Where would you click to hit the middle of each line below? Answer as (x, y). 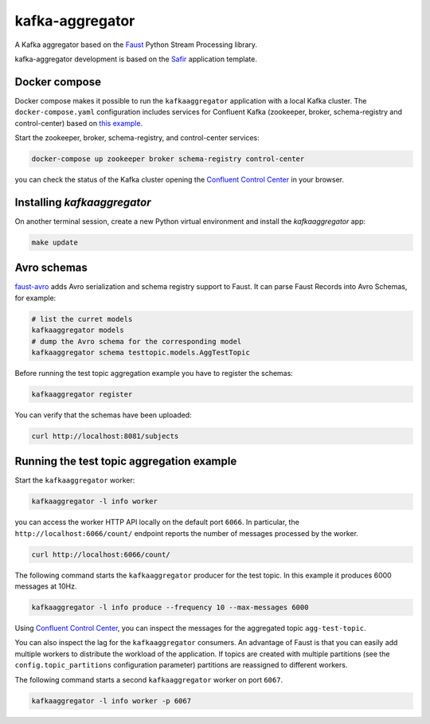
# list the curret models (82, 319)
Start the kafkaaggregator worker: (75, 480)
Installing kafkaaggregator (83, 202)
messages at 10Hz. (46, 586)
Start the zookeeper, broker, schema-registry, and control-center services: (137, 138)
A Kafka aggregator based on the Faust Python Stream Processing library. (136, 45)
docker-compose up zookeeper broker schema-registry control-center (168, 159)
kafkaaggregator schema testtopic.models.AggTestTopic (141, 352)
